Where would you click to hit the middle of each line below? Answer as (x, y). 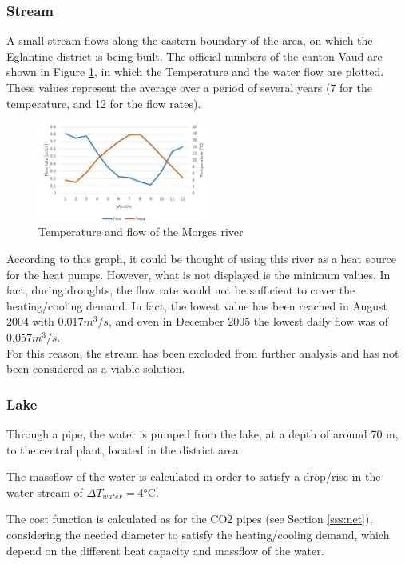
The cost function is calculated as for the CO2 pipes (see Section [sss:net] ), (190, 519)
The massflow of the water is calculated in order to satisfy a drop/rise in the (194, 476)
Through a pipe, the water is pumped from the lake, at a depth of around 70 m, (202, 434)
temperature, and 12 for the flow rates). (104, 103)
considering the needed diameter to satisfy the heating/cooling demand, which (198, 534)
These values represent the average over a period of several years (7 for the (189, 87)
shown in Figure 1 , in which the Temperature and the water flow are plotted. (195, 72)
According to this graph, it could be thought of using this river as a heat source (201, 259)
